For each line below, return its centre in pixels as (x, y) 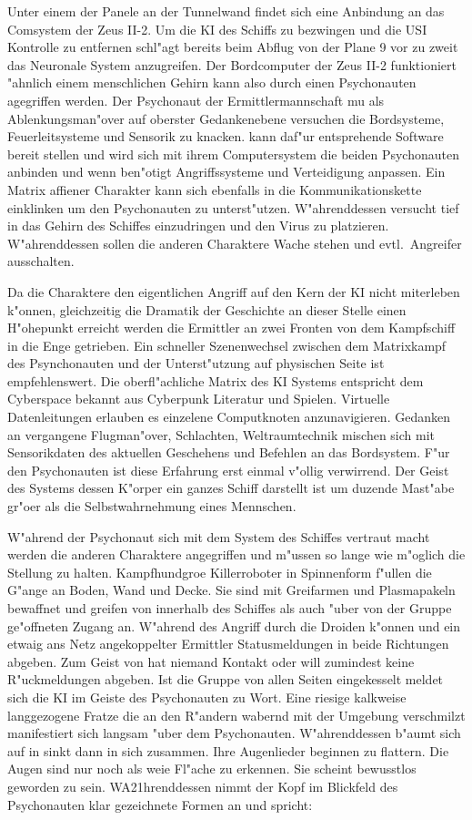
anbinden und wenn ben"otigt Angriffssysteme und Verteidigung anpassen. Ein (226, 172)
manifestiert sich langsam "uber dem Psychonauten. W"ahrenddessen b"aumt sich (234, 733)
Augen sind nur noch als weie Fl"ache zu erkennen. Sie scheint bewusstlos (212, 769)
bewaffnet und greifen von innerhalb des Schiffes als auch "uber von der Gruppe (230, 608)
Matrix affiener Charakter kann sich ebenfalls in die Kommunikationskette (215, 189)
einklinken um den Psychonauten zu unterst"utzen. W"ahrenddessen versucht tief (233, 207)
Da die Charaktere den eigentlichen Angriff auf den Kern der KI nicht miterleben (234, 291)
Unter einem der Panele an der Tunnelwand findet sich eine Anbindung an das (226, 11)
